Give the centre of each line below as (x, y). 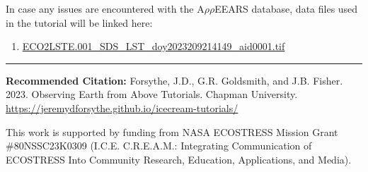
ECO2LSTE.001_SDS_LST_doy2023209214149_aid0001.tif (154, 46)
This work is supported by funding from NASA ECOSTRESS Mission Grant (172, 131)
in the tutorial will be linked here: (79, 22)
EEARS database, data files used (286, 8)
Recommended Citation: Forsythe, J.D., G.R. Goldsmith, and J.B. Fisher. (174, 80)
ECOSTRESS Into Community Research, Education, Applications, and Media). (179, 159)
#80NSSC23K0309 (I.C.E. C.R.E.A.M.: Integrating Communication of (159, 146)
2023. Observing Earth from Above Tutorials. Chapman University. (152, 94)
